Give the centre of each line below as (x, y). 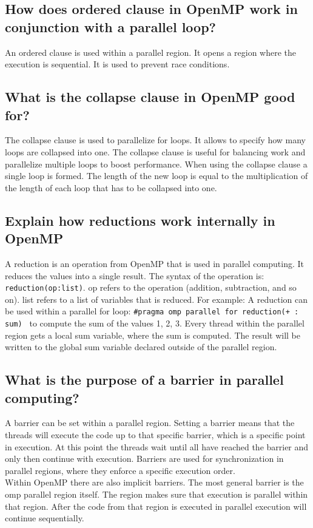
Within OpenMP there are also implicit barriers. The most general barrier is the (154, 482)
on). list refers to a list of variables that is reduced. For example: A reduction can (156, 299)
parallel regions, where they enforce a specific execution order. (120, 470)
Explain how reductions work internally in (140, 220)
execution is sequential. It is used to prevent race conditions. (117, 64)
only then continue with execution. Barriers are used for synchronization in (144, 459)
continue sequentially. (45, 518)
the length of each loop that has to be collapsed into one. (111, 187)
